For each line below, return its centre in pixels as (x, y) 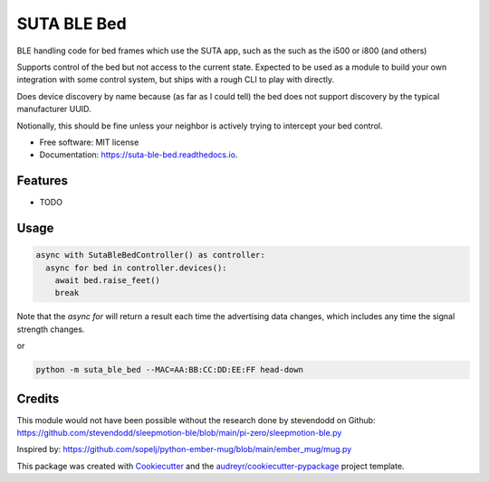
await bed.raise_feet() (107, 280)
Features (42, 181)
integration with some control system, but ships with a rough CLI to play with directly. (176, 80)
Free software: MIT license (89, 142)
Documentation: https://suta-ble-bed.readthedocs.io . (139, 155)
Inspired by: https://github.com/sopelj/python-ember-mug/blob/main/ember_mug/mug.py (184, 449)
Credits (38, 398)
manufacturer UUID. (54, 109)
